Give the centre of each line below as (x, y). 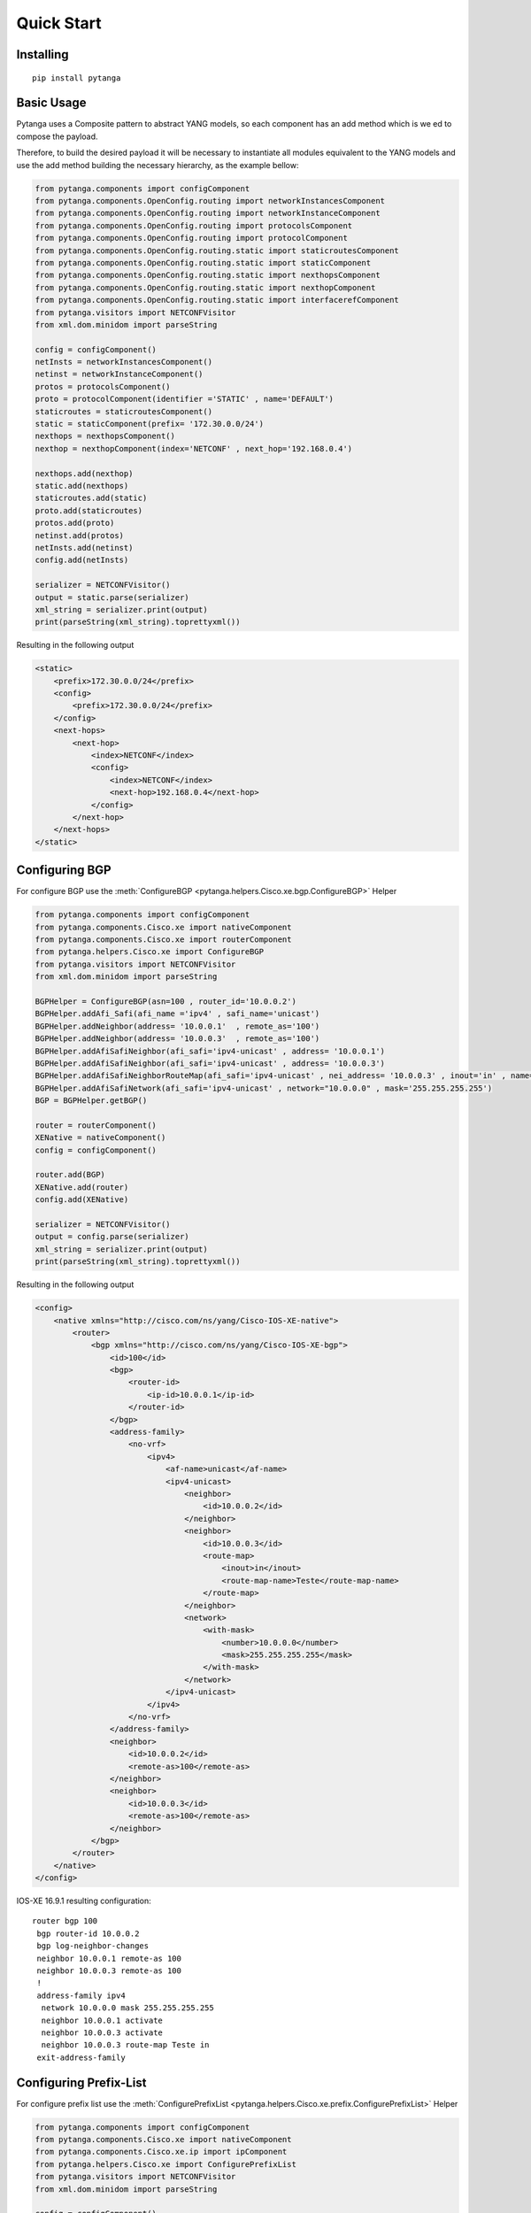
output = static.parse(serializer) (112, 597)
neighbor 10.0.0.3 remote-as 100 (109, 1971)
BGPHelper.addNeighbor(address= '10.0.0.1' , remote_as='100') (177, 1026)
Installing (43, 54)
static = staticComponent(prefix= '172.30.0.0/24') (150, 424)
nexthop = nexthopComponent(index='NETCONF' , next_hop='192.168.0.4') (194, 448)
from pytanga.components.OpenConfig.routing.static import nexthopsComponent (208, 275)
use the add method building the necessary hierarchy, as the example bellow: (158, 165)
